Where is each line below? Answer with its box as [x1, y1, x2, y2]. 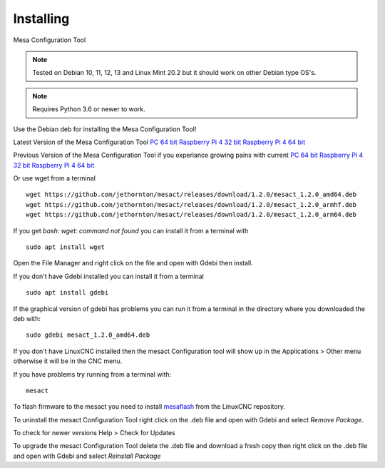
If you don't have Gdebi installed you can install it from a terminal [13, 272, 205, 280]
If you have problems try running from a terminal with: [13, 370, 172, 378]
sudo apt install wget [26, 243, 106, 251]
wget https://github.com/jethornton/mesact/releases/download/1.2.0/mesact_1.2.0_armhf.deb [26, 200, 356, 208]
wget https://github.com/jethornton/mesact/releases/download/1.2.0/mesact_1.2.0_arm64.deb [26, 210, 356, 219]
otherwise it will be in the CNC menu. [13, 357, 123, 365]
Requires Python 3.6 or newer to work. [32, 105, 145, 113]
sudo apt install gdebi [26, 289, 109, 297]
